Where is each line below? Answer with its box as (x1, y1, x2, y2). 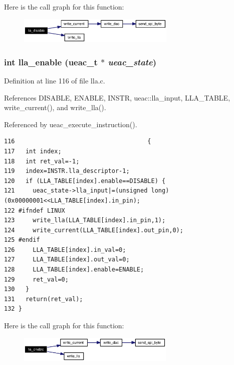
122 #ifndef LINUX (4, 207, 65, 214)
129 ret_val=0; (4, 276, 69, 283)
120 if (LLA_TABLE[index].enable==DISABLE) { (4, 177, 166, 185)
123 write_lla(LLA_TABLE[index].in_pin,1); (4, 217, 166, 224)
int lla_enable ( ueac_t (4, 55, 98, 68)
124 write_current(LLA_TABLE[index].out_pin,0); (4, 226, 183, 234)
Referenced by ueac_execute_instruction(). (4, 119, 137, 129)
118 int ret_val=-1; (4, 157, 80, 165)
